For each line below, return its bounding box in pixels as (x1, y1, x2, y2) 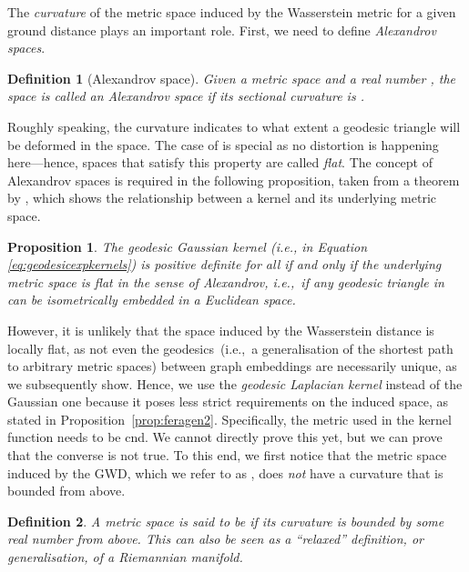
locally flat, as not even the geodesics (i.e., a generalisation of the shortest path (7, 338, 454, 357)
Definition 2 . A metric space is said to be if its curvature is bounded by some (7, 511, 444, 530)
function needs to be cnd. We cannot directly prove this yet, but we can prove (7, 427, 443, 447)
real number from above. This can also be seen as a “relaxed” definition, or (7, 529, 423, 548)
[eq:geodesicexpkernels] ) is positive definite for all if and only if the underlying (7, 255, 442, 274)
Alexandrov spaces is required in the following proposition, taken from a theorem (7, 170, 460, 189)
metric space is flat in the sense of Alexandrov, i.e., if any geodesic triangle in (7, 272, 444, 291)
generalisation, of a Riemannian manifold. (7, 547, 243, 567)
